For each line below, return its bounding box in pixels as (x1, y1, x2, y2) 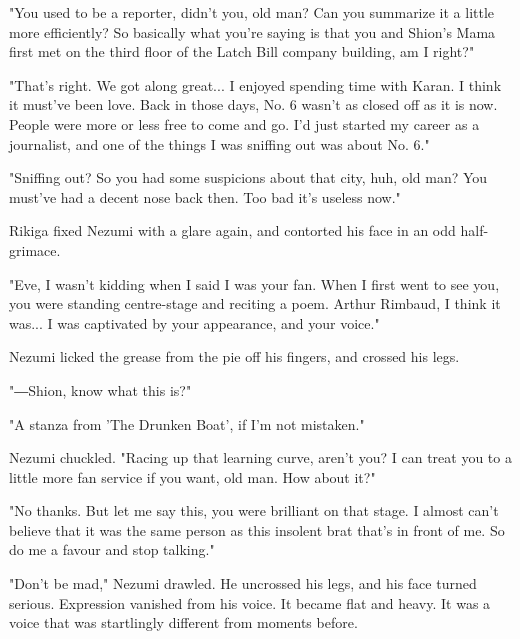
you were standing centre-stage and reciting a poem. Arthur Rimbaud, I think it (9, 293, 501, 314)
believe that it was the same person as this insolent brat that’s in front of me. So (9, 519, 505, 540)
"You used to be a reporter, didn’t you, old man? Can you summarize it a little (9, 2, 495, 22)
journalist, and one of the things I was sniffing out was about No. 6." (9, 133, 430, 154)
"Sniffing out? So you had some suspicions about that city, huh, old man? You (9, 167, 488, 188)
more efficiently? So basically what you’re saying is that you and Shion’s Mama (9, 21, 496, 42)
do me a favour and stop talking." (9, 539, 215, 560)
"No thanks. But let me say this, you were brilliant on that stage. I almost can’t (9, 500, 499, 521)
